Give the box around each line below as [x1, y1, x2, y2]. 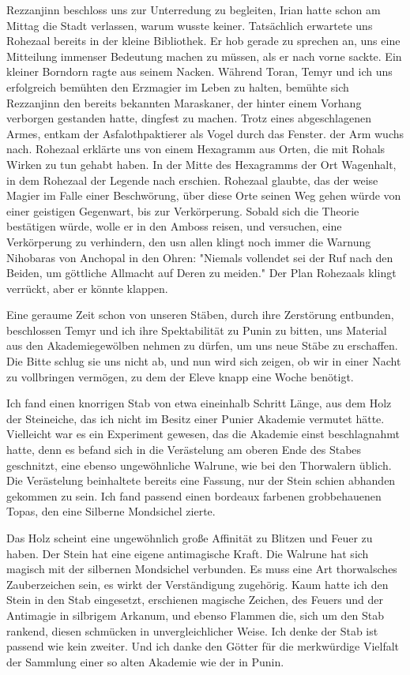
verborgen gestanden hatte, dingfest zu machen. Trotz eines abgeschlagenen [6, 110, 372, 126]
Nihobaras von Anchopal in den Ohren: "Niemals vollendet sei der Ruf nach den [6, 249, 393, 265]
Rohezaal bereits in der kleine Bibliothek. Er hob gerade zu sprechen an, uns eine [6, 32, 401, 49]
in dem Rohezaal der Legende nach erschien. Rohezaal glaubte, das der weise [6, 171, 378, 188]
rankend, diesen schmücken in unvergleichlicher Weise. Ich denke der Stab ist [6, 622, 378, 639]
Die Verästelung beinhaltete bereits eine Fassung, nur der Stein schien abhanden [6, 472, 396, 489]
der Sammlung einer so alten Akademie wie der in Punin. [6, 653, 284, 669]
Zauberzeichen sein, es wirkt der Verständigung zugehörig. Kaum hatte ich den [6, 576, 389, 592]
